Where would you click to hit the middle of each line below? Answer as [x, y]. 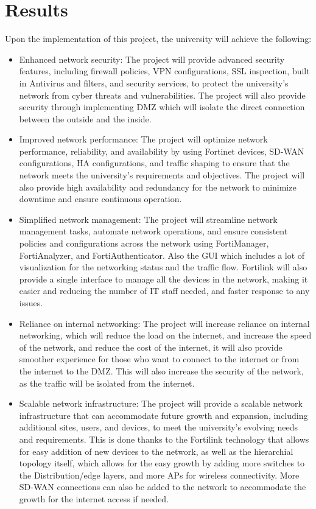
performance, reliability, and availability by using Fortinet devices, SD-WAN [162, 151]
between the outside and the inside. [85, 118]
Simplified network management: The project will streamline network [148, 219]
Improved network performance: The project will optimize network [143, 139]
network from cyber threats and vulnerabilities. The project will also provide [162, 95]
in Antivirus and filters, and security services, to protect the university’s [154, 82]
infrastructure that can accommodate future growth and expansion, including [163, 415]
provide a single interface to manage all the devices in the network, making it [163, 279]
